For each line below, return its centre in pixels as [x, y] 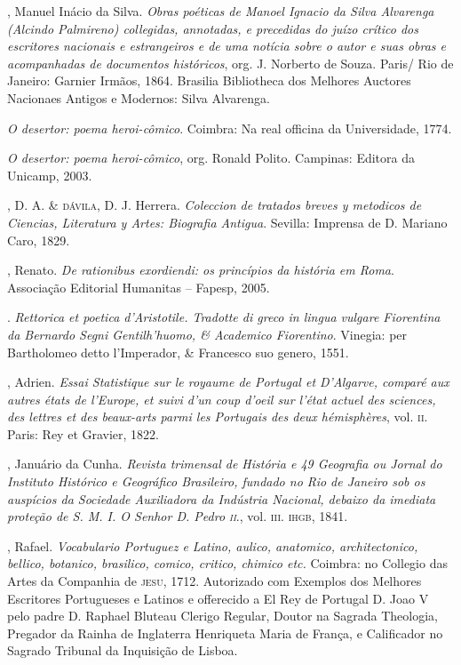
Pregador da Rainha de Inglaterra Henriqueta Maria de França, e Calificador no [225, 633]
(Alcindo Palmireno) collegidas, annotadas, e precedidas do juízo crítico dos [213, 28]
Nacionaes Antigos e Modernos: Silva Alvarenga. [139, 97]
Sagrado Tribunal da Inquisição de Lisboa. [123, 650]
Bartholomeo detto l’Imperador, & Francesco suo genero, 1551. [178, 352]
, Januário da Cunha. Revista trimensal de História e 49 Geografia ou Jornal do [225, 464]
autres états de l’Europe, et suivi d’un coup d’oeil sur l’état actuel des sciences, [222, 399]
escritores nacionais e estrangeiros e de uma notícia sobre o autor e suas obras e [227, 46]
